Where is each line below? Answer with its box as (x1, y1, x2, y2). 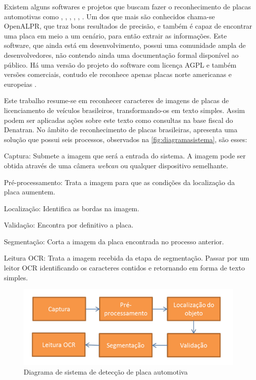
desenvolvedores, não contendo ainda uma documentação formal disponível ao (4, 49, 239, 60)
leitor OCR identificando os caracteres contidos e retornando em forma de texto (4, 263, 245, 273)
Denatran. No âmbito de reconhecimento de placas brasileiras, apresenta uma (4, 124, 238, 135)
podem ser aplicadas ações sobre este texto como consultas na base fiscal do (4, 114, 233, 125)
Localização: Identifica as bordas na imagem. (4, 203, 140, 213)
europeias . (4, 78, 37, 89)
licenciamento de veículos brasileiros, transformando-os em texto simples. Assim (4, 105, 245, 115)
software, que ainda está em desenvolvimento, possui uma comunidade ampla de (4, 40, 246, 50)
